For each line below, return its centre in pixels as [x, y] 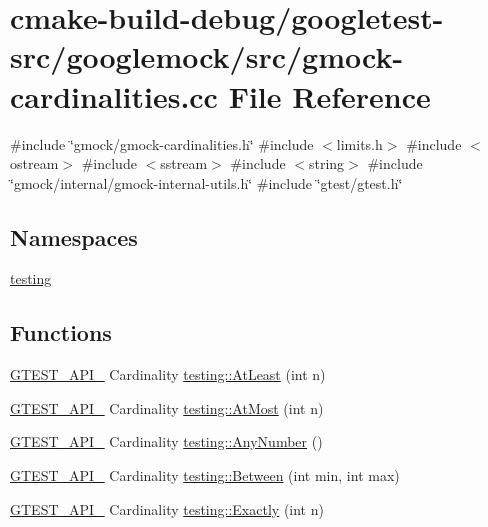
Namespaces [74, 236]
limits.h [359, 143]
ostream [34, 163]
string [326, 163]
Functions [61, 332]
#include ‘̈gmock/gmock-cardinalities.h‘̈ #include [162, 143]
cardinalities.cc [114, 95]
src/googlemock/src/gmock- [207, 56]
